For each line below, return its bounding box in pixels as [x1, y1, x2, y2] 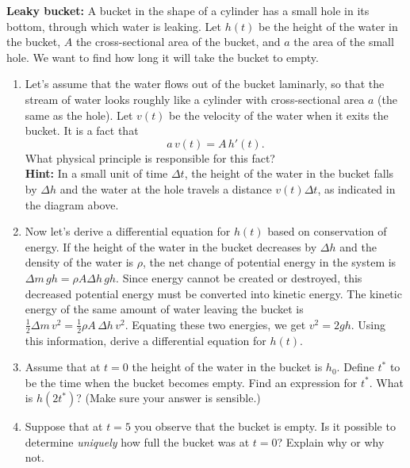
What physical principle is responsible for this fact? [25, 149, 275, 166]
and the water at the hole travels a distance [59, 180, 272, 197]
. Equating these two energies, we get [125, 316, 306, 332]
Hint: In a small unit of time [25, 165, 168, 182]
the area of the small [293, 33, 394, 50]
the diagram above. [25, 196, 119, 213]
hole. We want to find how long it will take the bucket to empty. [6, 48, 319, 65]
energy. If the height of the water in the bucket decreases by [25, 238, 317, 255]
